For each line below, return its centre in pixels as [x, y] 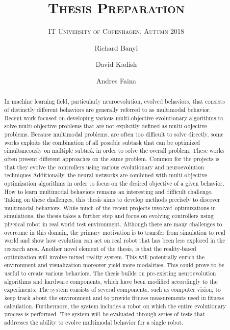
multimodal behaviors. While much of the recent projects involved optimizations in [110, 207]
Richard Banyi [116, 47]
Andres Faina [116, 80]
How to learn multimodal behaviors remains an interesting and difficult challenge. [108, 191]
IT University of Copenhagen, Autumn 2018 [116, 31]
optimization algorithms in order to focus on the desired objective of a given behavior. [114, 183]
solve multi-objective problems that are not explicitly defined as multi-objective [105, 126]
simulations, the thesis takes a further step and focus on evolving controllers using [109, 216]
